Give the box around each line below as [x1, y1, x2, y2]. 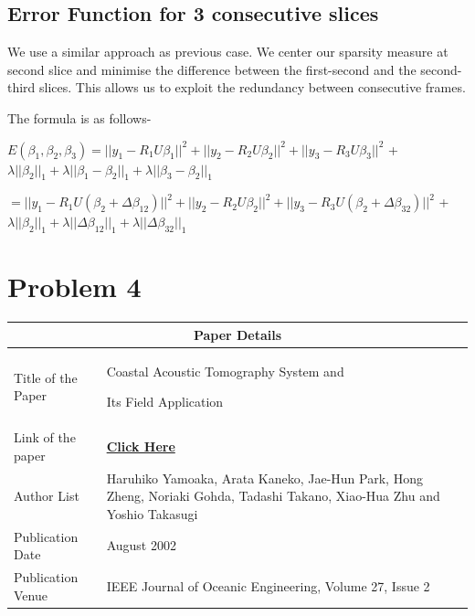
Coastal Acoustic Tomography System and [106, 361, 344, 380]
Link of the [14, 428, 76, 447]
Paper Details [193, 324, 282, 344]
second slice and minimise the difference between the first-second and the [7, 59, 417, 79]
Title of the [14, 367, 78, 387]
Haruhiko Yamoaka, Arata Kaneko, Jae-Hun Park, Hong [106, 468, 423, 487]
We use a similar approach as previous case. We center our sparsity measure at [7, 42, 449, 61]
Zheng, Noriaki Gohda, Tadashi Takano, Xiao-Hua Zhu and [106, 486, 440, 505]
